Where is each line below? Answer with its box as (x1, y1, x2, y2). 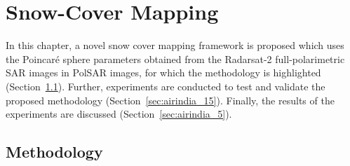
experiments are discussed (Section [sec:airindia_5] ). (6, 106, 232, 121)
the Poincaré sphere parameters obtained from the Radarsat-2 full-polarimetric (6, 51, 345, 66)
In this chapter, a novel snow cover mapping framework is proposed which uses (6, 38, 344, 53)
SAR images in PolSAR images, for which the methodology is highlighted (6, 65, 321, 80)
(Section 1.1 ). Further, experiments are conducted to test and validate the (6, 78, 325, 93)
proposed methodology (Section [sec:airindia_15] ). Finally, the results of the (6, 92, 335, 107)
